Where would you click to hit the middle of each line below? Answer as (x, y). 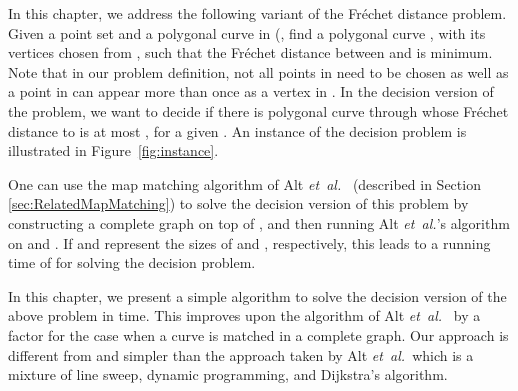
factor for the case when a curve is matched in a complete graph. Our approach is (258, 334)
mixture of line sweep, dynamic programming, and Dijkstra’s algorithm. (228, 374)
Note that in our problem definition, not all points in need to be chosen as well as (258, 71)
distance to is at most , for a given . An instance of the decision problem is (237, 130)
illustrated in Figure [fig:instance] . (113, 150)
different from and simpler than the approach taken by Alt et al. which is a (241, 354)
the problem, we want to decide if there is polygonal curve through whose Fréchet (258, 110)
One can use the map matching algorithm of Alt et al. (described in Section (244, 183)
